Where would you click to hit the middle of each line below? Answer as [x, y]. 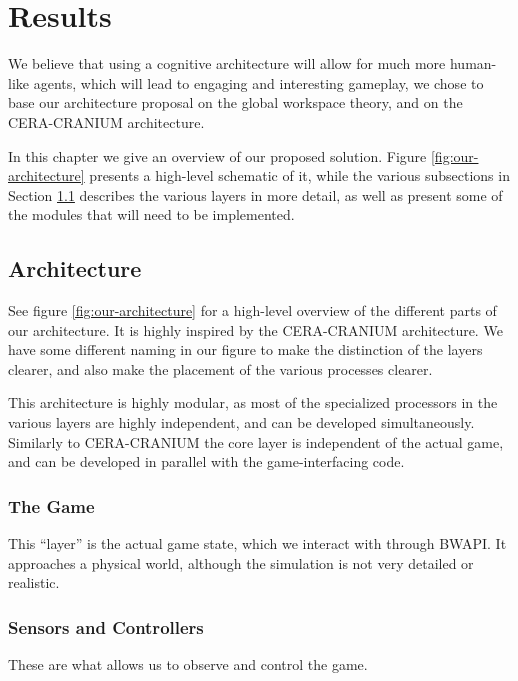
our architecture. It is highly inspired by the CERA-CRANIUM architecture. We [255, 329]
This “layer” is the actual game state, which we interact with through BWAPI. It [257, 543]
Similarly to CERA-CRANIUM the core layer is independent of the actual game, [256, 441]
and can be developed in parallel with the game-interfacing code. [206, 461]
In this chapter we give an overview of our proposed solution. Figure [217, 155]
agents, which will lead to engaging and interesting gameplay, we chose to [258, 82]
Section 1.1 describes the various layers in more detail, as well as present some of [255, 194]
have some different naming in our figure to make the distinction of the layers [245, 349]
